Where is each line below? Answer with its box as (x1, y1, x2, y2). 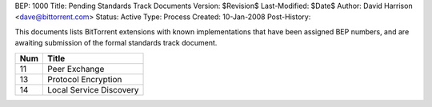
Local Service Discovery (46, 84, 139, 95)
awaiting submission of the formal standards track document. (14, 38, 218, 48)
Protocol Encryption (46, 73, 122, 85)
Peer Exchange (46, 63, 105, 74)
